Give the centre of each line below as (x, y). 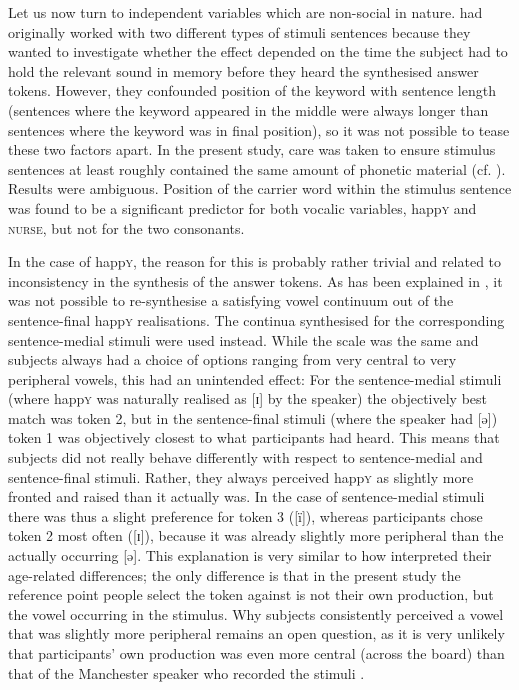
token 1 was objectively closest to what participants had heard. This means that (254, 437)
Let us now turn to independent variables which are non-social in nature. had (245, 12)
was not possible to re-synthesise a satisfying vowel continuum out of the (231, 300)
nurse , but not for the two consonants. (126, 227)
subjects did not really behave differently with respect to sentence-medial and (245, 457)
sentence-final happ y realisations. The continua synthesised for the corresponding (256, 319)
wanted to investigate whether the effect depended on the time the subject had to (258, 51)
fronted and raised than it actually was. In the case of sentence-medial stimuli (246, 496)
